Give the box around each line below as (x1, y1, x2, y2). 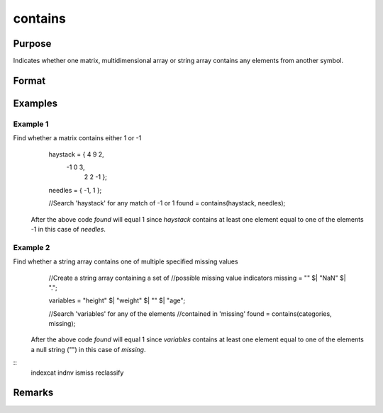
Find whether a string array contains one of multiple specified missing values (13, 257, 238, 266)
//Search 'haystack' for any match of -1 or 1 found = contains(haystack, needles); (48, 199, 286, 208)
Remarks (13, 387, 54, 399)
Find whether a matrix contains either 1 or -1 (13, 134, 142, 142)
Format (13, 74, 46, 86)
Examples (13, 97, 58, 109)
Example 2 (13, 242, 50, 252)
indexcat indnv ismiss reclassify (30, 368, 124, 377)
